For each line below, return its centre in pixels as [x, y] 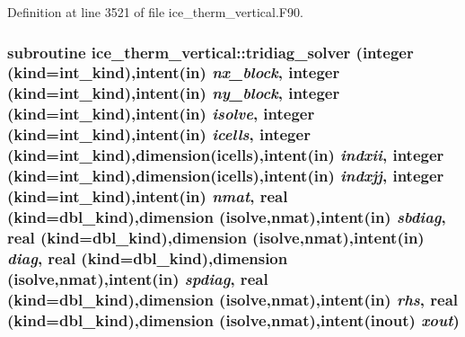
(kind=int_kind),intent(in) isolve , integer [161, 114]
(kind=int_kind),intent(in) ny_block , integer [174, 93]
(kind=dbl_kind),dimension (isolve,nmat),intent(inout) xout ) [233, 319]
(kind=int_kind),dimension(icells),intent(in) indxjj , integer [226, 176]
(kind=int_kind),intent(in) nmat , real [148, 195]
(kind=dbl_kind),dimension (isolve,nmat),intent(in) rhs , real [233, 299]
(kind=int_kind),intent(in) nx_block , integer [174, 72]
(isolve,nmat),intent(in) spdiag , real [138, 278]
